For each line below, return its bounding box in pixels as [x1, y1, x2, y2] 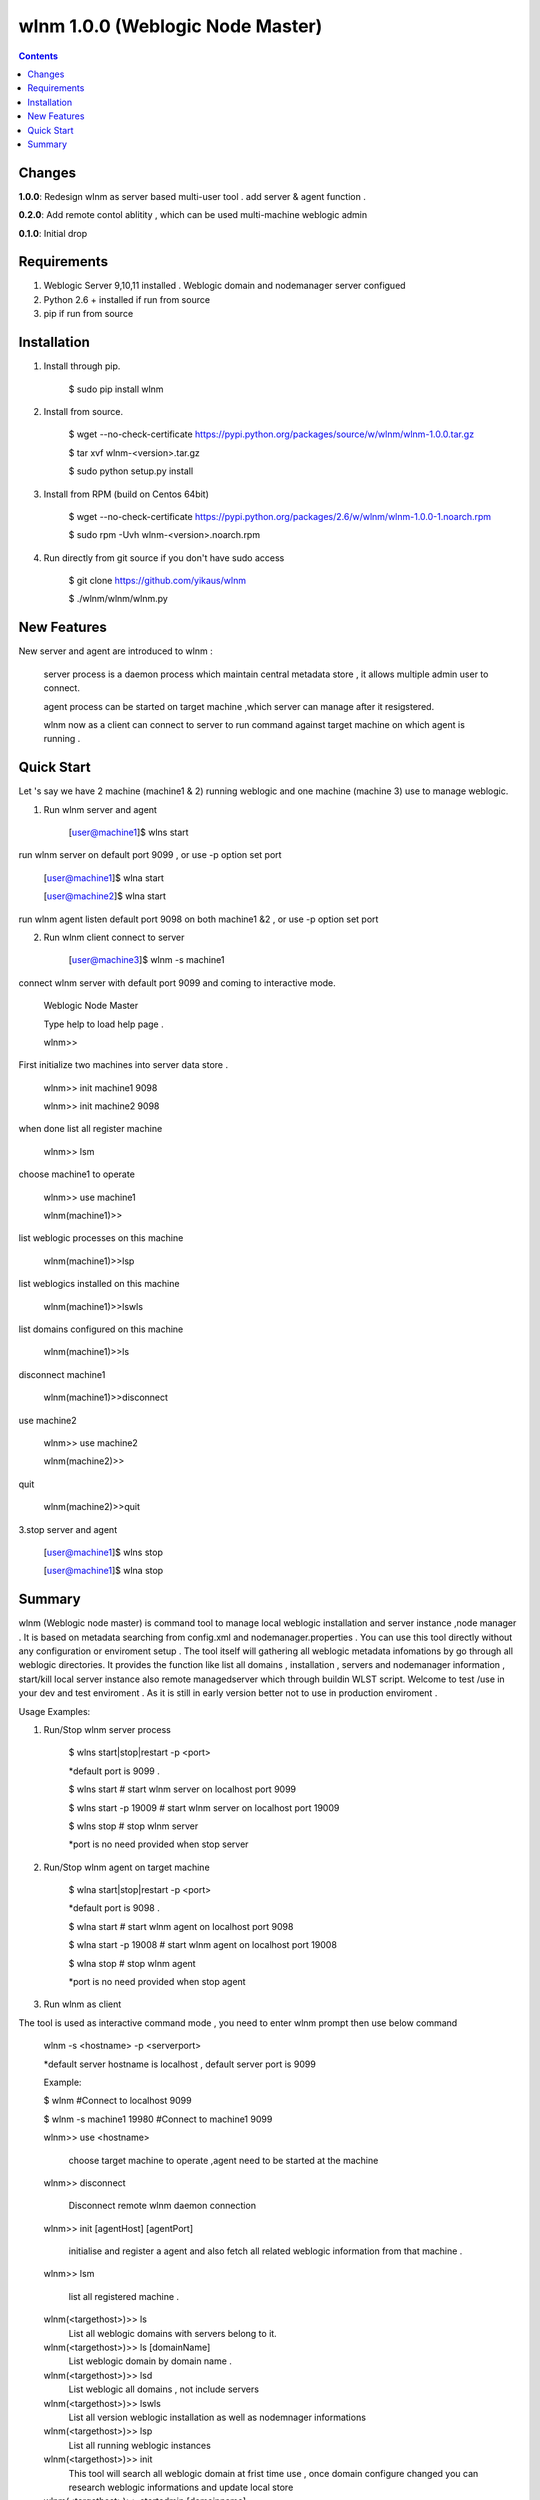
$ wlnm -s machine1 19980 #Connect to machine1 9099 [43, 2113, 273, 2125]
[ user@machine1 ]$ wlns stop [43, 1546, 164, 1558]
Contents [18, 50, 59, 62]
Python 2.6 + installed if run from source [43, 293, 210, 305]
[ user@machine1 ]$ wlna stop [43, 1565, 164, 1577]
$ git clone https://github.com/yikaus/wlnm [68, 575, 247, 587]
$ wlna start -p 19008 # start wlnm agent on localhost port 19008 [68, 1939, 337, 1951]
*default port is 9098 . [68, 1902, 160, 1914]
